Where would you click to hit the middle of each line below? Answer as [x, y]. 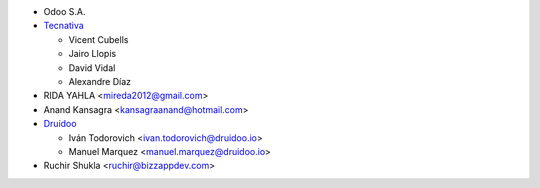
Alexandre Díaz [100, 81]
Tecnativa [63, 26]
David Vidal [92, 67]
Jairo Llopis [92, 54]
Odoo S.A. [64, 11]
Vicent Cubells [98, 39]
